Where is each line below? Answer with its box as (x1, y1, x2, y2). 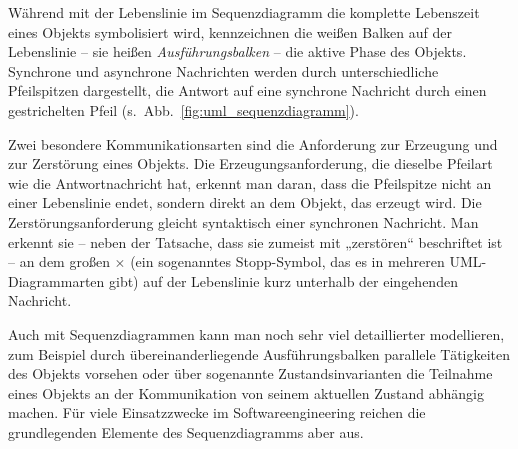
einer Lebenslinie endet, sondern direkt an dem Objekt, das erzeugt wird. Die (8, 192, 482, 213)
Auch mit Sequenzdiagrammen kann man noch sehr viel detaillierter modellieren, (8, 323, 505, 344)
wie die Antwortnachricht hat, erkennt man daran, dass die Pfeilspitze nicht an (8, 172, 492, 193)
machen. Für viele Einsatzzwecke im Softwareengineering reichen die (8, 402, 426, 423)
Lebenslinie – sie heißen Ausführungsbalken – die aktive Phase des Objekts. (8, 41, 467, 62)
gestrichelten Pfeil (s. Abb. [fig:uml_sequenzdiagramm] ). (8, 99, 359, 120)
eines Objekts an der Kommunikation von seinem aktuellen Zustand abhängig (8, 382, 484, 403)
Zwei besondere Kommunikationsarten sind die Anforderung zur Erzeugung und (8, 133, 498, 154)
